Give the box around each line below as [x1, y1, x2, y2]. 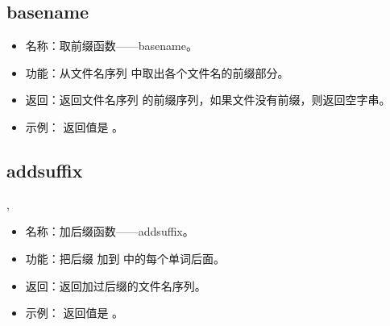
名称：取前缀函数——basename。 [25, 37, 197, 54]
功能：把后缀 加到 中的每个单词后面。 [25, 249, 226, 266]
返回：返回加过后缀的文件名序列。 [25, 277, 206, 294]
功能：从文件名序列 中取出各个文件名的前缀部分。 [25, 64, 289, 81]
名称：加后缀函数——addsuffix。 [25, 223, 194, 240]
